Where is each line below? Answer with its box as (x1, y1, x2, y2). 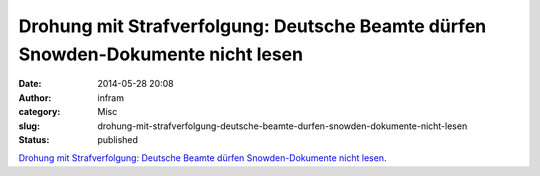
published (97, 133, 139, 145)
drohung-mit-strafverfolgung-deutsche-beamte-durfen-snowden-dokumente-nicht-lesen (97, 120, 468, 132)
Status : (18, 133, 50, 145)
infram (97, 91, 125, 104)
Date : (18, 78, 42, 90)
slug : (18, 120, 40, 132)
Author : (18, 91, 52, 104)
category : (18, 106, 61, 118)
